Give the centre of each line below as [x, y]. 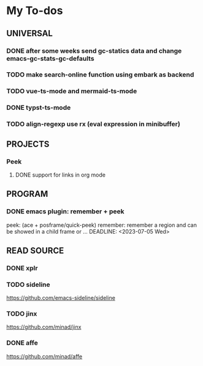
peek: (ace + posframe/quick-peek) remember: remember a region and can [102, 225]
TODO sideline [28, 284]
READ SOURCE [35, 250]
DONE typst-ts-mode [39, 108]
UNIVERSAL [30, 33]
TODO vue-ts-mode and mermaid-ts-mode [72, 91]
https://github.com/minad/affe [44, 356]
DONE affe [22, 343]
